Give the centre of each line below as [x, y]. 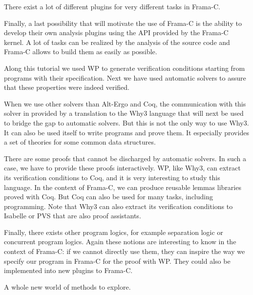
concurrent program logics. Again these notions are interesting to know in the [120, 242]
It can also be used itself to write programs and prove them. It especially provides [126, 132]
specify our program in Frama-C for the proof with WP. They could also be [117, 261]
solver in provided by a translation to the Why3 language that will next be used [124, 113]
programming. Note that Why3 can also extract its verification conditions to [118, 206]
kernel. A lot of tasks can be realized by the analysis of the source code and [117, 42]
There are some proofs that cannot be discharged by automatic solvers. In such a [125, 158]
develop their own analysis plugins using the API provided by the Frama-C [116, 32]
